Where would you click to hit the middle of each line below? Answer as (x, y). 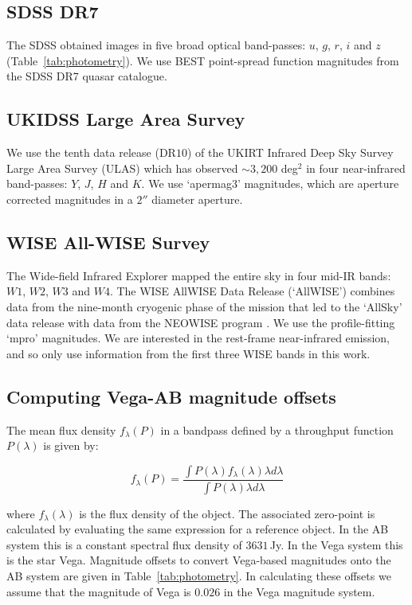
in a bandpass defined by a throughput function (277, 429)
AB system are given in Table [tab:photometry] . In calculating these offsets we (199, 575)
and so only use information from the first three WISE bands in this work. (188, 353)
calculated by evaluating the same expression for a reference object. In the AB (198, 529)
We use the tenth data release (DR (91, 152)
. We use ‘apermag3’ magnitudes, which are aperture (270, 183)
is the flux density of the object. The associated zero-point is (227, 513)
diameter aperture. (197, 199)
